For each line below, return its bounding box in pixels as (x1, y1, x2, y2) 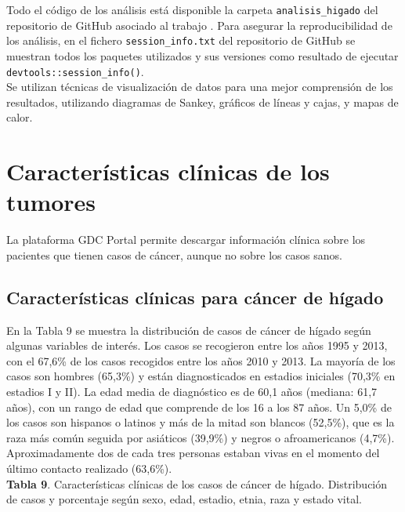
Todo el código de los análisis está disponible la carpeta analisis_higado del (6, 2, 378, 17)
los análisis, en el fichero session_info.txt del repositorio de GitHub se (6, 32, 356, 49)
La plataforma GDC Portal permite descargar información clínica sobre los (6, 231, 366, 248)
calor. (6, 109, 33, 125)
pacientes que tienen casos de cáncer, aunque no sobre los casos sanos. (6, 246, 342, 263)
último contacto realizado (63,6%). (6, 459, 172, 476)
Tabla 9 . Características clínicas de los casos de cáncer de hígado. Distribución (6, 475, 388, 492)
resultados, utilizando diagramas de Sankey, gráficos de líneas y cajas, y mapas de (6, 93, 399, 110)
